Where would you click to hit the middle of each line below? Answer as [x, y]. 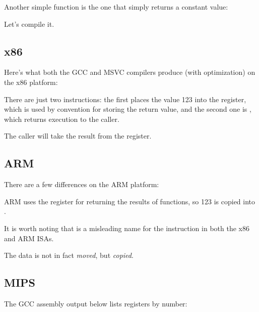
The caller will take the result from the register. [78, 136]
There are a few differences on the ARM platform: [82, 184]
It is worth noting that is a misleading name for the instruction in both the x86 [127, 228]
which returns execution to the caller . [62, 119]
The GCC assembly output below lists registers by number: [96, 303]
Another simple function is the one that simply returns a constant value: [116, 7]
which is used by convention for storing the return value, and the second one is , [128, 109]
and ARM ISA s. [29, 238]
